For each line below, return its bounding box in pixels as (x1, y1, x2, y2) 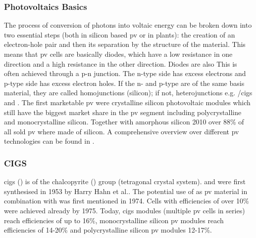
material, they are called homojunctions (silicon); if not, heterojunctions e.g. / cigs (4, 87, 253, 98)
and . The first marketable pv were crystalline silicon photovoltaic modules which (4, 97, 251, 107)
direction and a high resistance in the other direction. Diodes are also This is (4, 58, 237, 69)
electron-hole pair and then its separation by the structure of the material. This (4, 39, 246, 49)
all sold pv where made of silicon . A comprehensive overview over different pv (4, 126, 239, 136)
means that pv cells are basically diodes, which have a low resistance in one (4, 49, 233, 59)
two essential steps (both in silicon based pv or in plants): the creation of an (4, 29, 235, 40)
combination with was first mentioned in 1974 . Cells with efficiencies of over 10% (4, 196, 249, 206)
